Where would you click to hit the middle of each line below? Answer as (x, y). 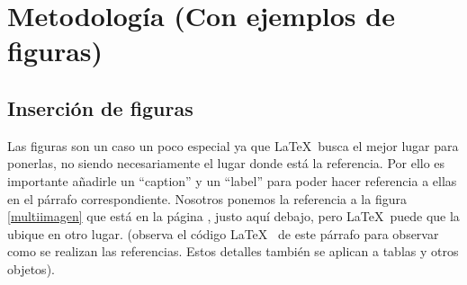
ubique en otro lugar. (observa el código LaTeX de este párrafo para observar (223, 233)
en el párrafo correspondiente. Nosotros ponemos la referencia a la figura (207, 198)
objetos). (31, 268)
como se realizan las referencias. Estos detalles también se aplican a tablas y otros (233, 251)
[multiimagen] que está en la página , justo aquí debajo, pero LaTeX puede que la (233, 216)
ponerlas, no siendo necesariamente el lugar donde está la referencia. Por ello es (226, 163)
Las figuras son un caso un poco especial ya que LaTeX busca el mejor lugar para (233, 145)
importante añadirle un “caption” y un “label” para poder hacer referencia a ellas (232, 180)
